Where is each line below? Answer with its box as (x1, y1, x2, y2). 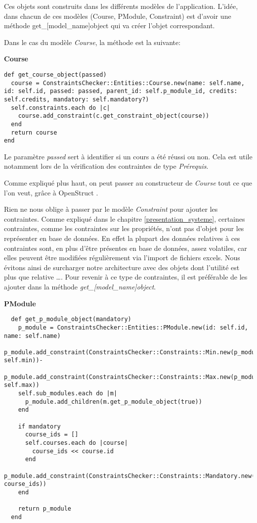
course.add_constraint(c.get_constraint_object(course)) (18, 112, 210, 120)
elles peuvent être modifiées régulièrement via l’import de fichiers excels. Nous (4, 252, 240, 263)
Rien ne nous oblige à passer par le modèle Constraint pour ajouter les (4, 204, 218, 214)
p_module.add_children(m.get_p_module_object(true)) (25, 398, 202, 405)
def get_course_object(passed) (4, 71, 107, 78)
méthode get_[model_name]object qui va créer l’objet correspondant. (4, 20, 215, 31)
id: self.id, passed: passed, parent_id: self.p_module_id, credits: (4, 88, 238, 95)
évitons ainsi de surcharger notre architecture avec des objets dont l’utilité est (4, 262, 240, 272)
